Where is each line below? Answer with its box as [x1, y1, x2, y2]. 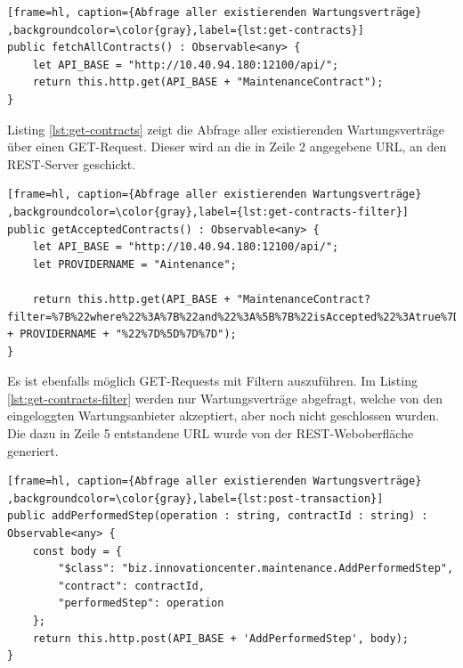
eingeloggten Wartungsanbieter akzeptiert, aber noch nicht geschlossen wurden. [7, 406, 440, 425]
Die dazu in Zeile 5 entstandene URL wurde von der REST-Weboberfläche [7, 424, 414, 443]
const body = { [32, 544, 122, 558]
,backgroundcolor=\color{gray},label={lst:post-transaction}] [7, 492, 384, 505]
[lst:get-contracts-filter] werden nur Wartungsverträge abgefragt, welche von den [7, 388, 443, 407]
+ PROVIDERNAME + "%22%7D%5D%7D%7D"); [7, 328, 237, 341]
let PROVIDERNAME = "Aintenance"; [32, 257, 237, 271]
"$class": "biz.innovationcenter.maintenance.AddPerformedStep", [58, 562, 454, 575]
